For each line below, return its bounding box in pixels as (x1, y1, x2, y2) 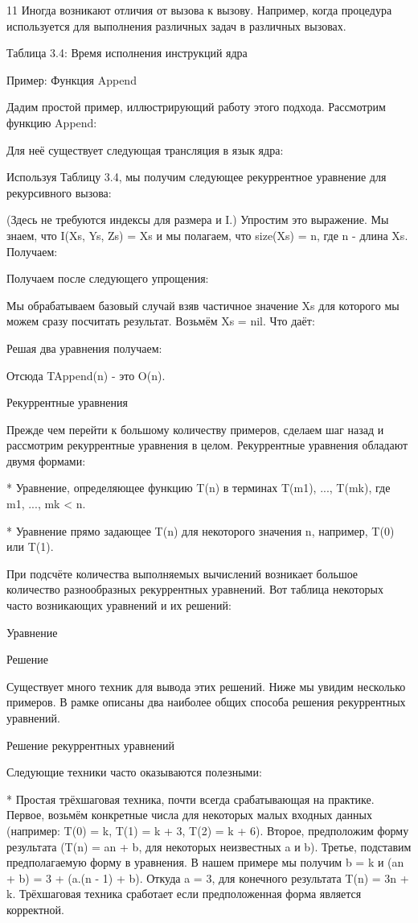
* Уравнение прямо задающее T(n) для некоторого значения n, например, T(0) (6, 522, 395, 539)
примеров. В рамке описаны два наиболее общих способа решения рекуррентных (6, 693, 406, 710)
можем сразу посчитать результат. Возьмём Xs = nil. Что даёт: (6, 312, 315, 329)
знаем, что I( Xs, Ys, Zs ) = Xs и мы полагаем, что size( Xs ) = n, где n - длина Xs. (6, 226, 408, 243)
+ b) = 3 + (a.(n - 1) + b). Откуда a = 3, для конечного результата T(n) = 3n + (6, 869, 409, 886)
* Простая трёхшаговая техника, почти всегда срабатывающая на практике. (6, 790, 375, 807)
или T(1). (6, 538, 54, 555)
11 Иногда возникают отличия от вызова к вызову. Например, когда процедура (6, 2, 392, 18)
